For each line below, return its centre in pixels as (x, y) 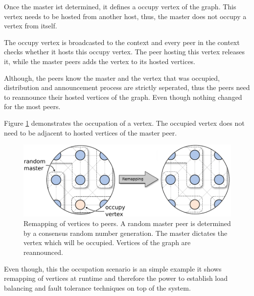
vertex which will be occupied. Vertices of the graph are (107, 242)
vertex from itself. (31, 26)
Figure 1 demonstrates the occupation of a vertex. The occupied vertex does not (124, 123)
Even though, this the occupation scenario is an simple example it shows (113, 268)
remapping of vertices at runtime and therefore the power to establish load (116, 278)
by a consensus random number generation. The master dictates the (126, 233)
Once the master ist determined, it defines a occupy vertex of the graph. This (120, 6)
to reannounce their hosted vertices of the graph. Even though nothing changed (123, 97)
